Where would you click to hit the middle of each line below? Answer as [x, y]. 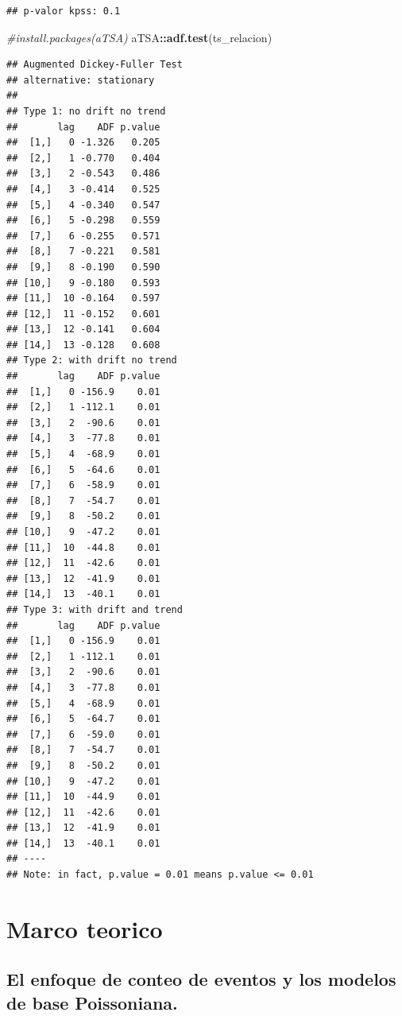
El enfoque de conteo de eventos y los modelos [201, 979]
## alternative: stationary [81, 80]
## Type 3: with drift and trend [95, 609]
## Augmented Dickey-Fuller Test [95, 65]
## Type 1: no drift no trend [86, 111]
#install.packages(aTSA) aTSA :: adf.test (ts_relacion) [139, 37]
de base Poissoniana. [92, 1002]
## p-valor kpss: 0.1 [64, 11]
